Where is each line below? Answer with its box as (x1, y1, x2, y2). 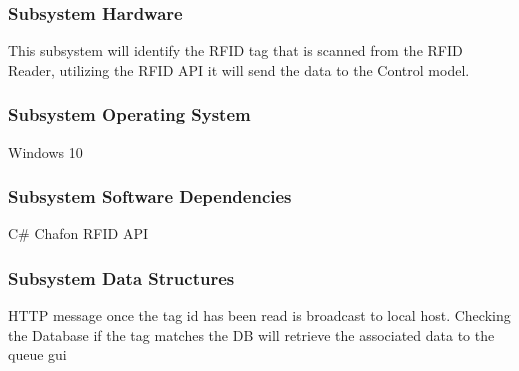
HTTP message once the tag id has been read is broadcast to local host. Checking (8, 305, 511, 326)
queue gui (8, 344, 67, 365)
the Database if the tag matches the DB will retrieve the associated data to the (8, 324, 495, 345)
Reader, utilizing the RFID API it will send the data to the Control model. (8, 59, 470, 80)
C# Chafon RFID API (8, 223, 148, 244)
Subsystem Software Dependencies (8, 184, 292, 209)
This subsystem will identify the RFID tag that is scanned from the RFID (8, 40, 463, 61)
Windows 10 (8, 141, 83, 162)
